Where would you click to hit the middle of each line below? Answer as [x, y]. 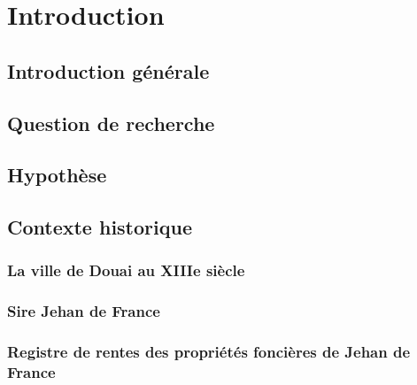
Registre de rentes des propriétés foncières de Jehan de [209, 352]
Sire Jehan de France [84, 311]
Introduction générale [108, 70]
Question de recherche [111, 123]
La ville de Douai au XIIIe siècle [126, 270]
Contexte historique [100, 227]
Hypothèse [57, 175]
